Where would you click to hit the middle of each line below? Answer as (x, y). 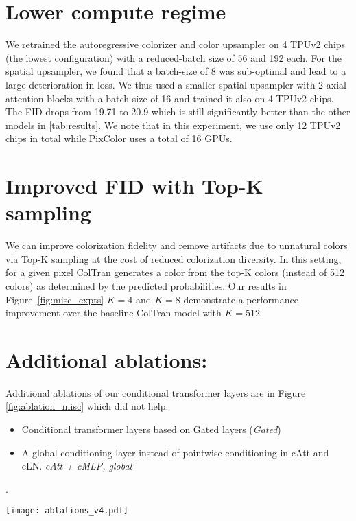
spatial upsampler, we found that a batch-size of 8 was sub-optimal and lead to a (176, 71)
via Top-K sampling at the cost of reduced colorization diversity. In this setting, (174, 258)
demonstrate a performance (241, 299)
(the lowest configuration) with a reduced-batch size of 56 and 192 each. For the (174, 57)
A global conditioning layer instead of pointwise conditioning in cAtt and (175, 452)
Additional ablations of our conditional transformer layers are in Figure (156, 392)
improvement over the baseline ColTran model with (114, 313)
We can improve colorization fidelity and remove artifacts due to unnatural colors (177, 245)
